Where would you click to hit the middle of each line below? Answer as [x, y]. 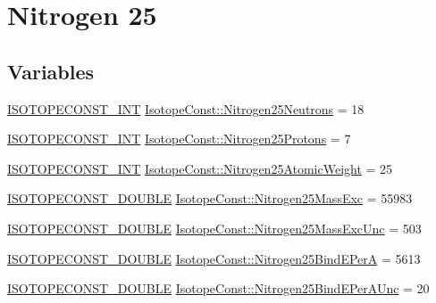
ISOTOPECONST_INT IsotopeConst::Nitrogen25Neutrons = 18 [186, 108]
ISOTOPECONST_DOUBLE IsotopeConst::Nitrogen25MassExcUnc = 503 [214, 228]
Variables [51, 71]
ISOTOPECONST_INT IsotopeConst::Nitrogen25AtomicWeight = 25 [200, 168]
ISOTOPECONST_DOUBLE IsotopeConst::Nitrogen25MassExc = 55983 [210, 198]
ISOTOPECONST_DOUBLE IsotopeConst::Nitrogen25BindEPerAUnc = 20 [218, 288]
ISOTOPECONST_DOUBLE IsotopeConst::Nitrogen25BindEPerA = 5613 [214, 258]
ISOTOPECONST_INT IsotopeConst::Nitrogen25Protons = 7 [179, 139]
